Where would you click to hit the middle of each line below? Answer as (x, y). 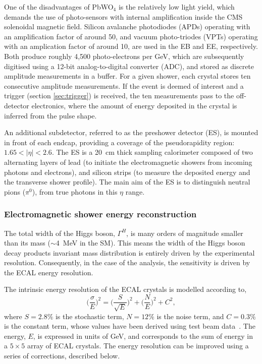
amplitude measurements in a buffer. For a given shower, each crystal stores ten (127, 76)
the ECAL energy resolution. (49, 272)
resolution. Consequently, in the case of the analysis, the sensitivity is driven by (127, 262)
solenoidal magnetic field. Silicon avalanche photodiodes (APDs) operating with (127, 26)
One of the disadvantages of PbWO (59, 7)
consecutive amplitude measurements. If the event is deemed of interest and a (124, 85)
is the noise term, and (190, 316)
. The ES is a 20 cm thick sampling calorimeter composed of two (152, 152)
